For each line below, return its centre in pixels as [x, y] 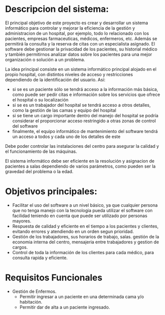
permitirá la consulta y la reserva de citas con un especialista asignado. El [80, 44]
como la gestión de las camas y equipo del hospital [64, 110]
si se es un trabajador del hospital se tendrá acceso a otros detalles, [82, 105]
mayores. [22, 221]
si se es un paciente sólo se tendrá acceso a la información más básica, [85, 89]
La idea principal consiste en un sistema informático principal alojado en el [81, 69]
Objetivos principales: [51, 192]
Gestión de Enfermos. [34, 291]
